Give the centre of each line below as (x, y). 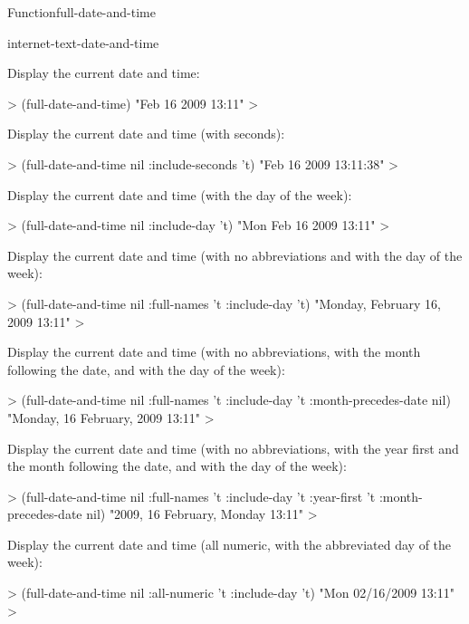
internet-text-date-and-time (83, 42)
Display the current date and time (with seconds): (146, 134)
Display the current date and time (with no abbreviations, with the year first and (233, 448)
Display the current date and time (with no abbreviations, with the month (214, 352)
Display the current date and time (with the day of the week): (180, 194)
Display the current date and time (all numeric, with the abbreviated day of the (230, 544)
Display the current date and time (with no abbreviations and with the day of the (235, 255)
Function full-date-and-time (81, 12)
